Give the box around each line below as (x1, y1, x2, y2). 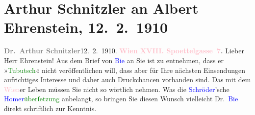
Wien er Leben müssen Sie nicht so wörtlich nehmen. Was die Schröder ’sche (4, 84, 229, 94)
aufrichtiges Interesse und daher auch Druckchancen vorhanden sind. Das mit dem (4, 74, 251, 85)
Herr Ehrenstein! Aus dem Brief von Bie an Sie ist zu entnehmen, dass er (4, 55, 224, 65)
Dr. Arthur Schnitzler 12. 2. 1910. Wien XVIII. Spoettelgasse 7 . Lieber (4, 46, 244, 56)
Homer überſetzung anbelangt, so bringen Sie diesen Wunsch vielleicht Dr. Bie (4, 93, 238, 104)
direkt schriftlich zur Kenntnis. (4, 103, 97, 113)
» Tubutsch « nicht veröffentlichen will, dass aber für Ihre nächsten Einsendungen (4, 65, 245, 75)
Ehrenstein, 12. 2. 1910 (4, 17, 168, 37)
